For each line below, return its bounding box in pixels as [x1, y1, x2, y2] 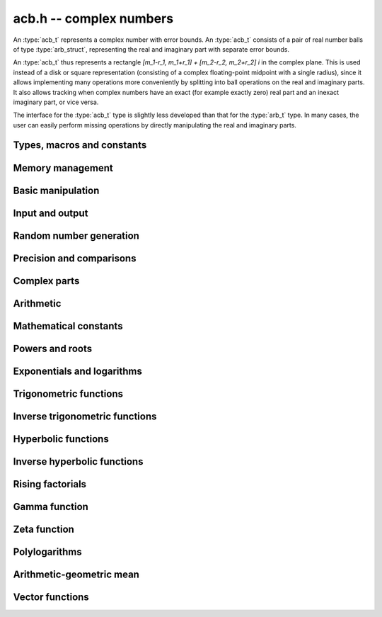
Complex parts [13, 275, 80, 287]
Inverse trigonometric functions [13, 410, 157, 422]
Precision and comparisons [13, 252, 137, 264]
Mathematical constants [13, 319, 123, 332]
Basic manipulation [13, 184, 100, 196]
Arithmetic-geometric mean [13, 568, 139, 580]
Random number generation [13, 230, 139, 242]
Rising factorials [13, 478, 87, 490]
